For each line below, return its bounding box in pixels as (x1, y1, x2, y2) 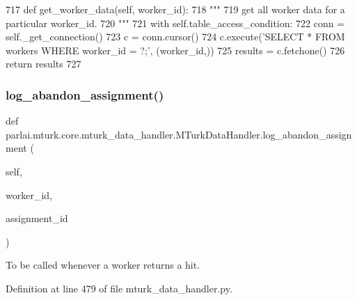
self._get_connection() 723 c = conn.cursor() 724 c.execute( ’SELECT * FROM (6, 29, 345, 44)
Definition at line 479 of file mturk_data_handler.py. (6, 281, 232, 295)
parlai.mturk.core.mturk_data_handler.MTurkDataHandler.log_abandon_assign (6, 127, 352, 141)
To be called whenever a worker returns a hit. (6, 258, 200, 272)
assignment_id (6, 211, 68, 226)
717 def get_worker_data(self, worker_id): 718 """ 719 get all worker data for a (6, 2, 345, 16)
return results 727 (6, 56, 81, 71)
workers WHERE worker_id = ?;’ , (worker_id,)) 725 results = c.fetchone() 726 (6, 42, 345, 57)
